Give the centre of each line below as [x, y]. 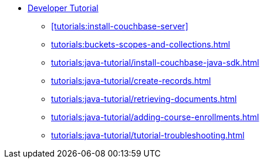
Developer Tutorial [63, 8]
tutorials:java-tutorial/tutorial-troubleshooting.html [148, 135]
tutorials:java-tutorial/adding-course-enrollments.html [155, 117]
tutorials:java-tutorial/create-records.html [131, 81]
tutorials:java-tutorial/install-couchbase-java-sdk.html [155, 62]
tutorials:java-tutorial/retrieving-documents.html [144, 99]
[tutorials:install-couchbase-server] [120, 26]
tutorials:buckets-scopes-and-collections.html [141, 44]
